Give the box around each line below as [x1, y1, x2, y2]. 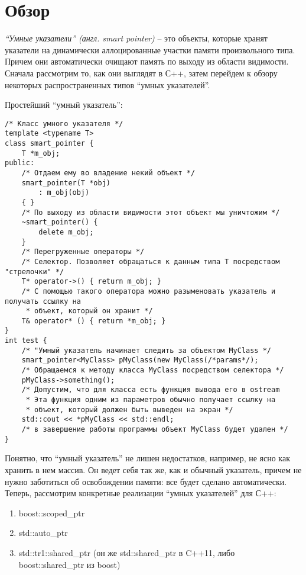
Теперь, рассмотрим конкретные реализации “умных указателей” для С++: [5, 487, 276, 499]
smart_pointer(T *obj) [21, 178, 110, 187]
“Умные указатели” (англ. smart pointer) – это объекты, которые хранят [5, 32, 268, 44]
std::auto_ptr [18, 526, 68, 539]
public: [5, 159, 35, 168]
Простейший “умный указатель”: [5, 98, 123, 111]
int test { [5, 336, 47, 345]
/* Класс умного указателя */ [5, 119, 123, 128]
